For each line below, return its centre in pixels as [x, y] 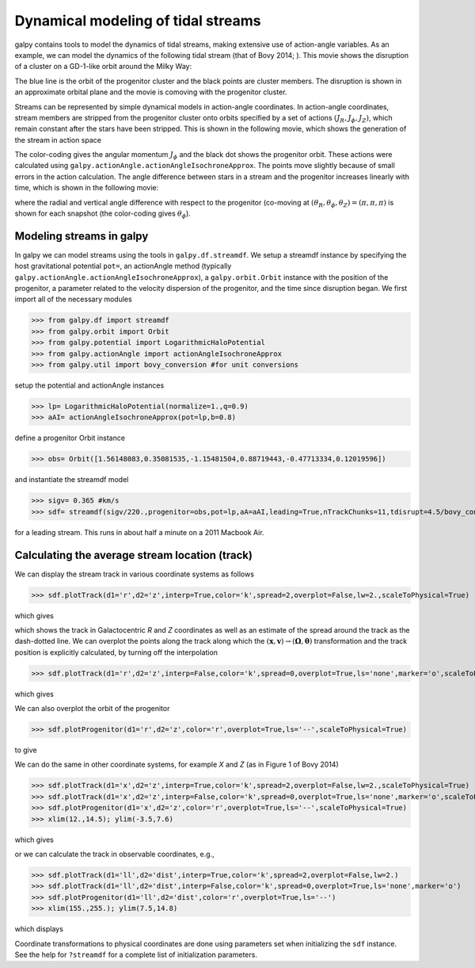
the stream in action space [58, 140]
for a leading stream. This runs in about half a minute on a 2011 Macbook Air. [139, 532]
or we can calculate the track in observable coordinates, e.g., [114, 854]
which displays [39, 929]
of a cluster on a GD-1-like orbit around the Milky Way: [103, 67]
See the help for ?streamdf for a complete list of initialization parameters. [136, 955]
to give [26, 750]
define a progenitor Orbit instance [70, 438]
